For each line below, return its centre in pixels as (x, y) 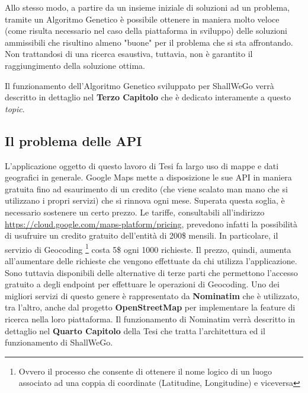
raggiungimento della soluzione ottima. (75, 65)
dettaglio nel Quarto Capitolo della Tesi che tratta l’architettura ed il (135, 330)
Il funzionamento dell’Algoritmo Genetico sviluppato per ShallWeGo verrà (139, 85)
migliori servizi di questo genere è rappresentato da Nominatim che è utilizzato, (152, 295)
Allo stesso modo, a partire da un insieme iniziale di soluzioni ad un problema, (147, 7)
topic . (15, 108)
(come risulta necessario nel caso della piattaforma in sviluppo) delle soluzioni (146, 31)
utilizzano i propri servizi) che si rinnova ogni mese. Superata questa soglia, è (145, 200)
